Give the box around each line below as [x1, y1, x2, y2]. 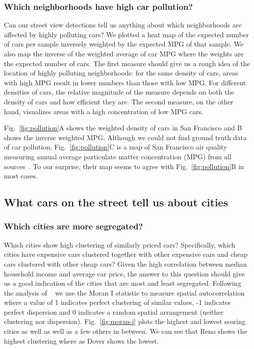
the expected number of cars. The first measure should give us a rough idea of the [4, 58, 250, 68]
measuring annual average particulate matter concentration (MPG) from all [4, 151, 231, 161]
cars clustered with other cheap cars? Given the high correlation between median [4, 258, 247, 269]
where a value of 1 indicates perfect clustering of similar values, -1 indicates [4, 297, 231, 307]
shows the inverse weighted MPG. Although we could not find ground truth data [4, 132, 247, 142]
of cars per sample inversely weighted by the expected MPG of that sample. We [4, 39, 244, 49]
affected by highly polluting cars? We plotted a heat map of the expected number [4, 29, 249, 39]
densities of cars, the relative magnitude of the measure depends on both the [4, 87, 234, 97]
